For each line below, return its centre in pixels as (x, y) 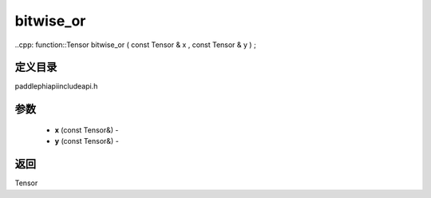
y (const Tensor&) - (87, 141)
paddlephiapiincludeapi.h (56, 86)
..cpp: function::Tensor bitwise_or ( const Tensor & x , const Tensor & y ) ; (136, 45)
